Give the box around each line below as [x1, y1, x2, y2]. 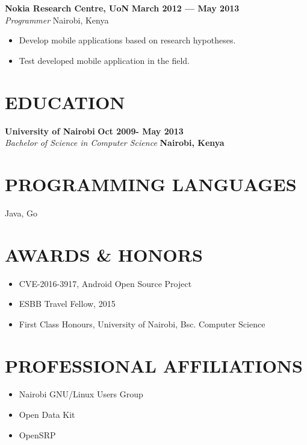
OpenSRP [19, 428, 56, 441]
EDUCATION [5, 89, 125, 114]
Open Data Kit [19, 408, 75, 421]
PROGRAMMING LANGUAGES [5, 171, 297, 196]
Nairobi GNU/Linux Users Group [19, 388, 143, 400]
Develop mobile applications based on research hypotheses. [19, 34, 236, 46]
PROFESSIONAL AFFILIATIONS [5, 353, 303, 377]
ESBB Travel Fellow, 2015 [19, 297, 116, 310]
